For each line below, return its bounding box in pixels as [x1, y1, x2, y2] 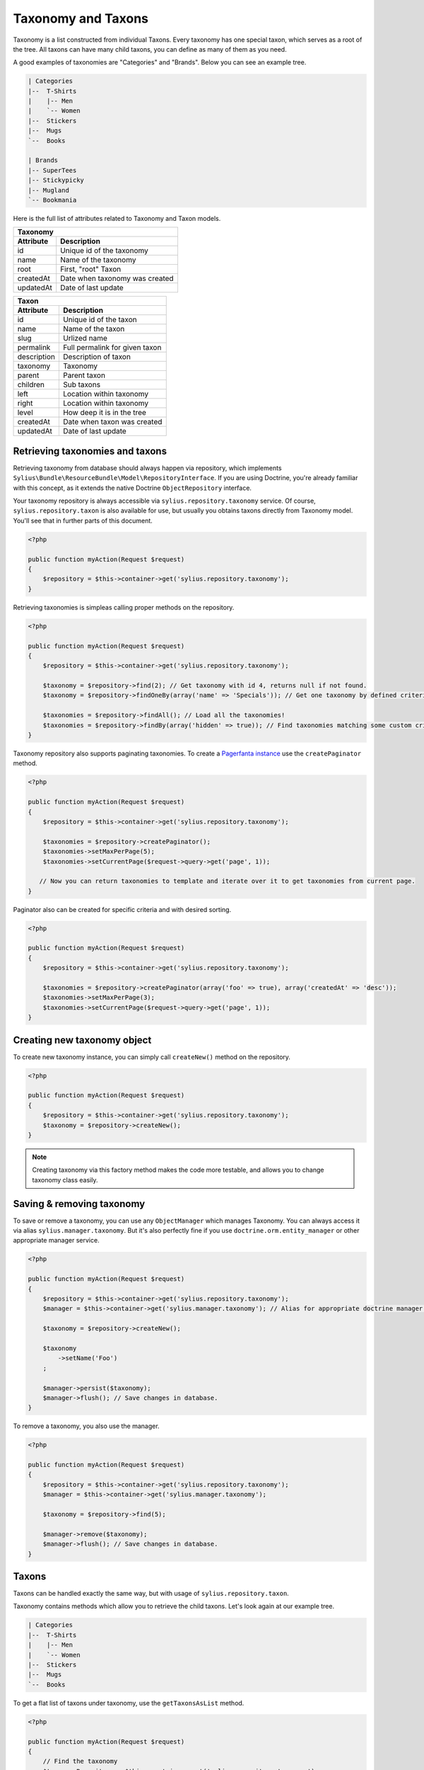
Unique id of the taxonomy [60, 246, 148, 256]
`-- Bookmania [28, 196, 77, 204]
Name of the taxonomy [60, 255, 136, 265]
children [17, 379, 45, 389]
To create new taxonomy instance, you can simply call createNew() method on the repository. [13, 1052, 291, 1061]
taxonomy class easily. [32, 1175, 98, 1184]
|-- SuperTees [28, 166, 77, 174]
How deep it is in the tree [62, 408, 146, 418]
